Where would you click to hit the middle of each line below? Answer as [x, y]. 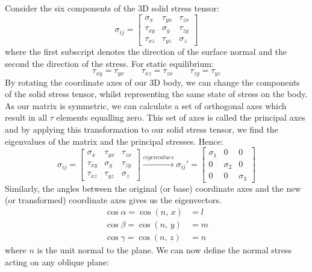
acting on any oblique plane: [57, 261]
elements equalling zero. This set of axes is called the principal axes [181, 117]
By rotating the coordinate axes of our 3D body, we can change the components [152, 82]
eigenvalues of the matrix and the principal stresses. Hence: [114, 141]
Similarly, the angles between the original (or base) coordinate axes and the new [153, 188]
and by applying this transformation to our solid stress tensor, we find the [142, 129]
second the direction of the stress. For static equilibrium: [109, 63]
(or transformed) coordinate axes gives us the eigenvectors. [113, 200]
